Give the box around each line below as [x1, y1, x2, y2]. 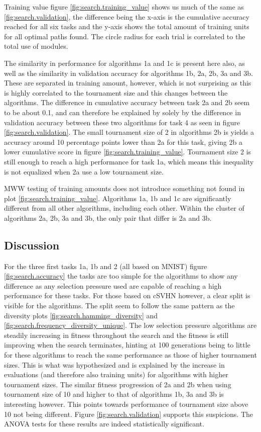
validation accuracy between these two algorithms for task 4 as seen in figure [4, 117, 240, 127]
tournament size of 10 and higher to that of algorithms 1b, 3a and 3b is [4, 389, 224, 399]
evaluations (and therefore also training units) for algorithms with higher [4, 369, 228, 380]
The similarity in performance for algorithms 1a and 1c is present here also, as [4, 57, 245, 68]
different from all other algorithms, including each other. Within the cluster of [4, 203, 244, 213]
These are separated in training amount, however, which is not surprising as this [4, 77, 251, 88]
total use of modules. [4, 41, 68, 51]
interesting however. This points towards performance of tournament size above [4, 398, 248, 409]
